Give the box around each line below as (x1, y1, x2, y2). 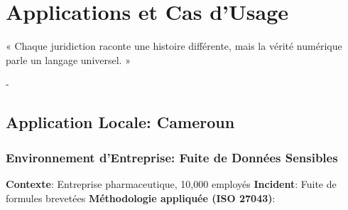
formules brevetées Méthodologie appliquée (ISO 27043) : (6, 190, 276, 205)
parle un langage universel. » (6, 52, 131, 67)
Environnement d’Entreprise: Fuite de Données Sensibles (6, 148, 338, 166)
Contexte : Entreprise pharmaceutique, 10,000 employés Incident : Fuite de (6, 176, 337, 191)
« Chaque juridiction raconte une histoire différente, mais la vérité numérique (6, 38, 342, 53)
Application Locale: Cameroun (6, 111, 235, 133)
